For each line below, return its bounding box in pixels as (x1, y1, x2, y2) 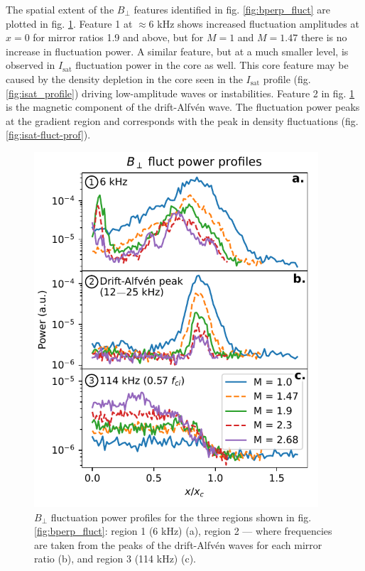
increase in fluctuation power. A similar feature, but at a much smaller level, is (6, 43, 349, 58)
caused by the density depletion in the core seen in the (6, 71, 243, 86)
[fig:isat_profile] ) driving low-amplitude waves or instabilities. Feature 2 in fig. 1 (6, 85, 355, 100)
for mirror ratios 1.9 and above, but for (33, 30, 204, 45)
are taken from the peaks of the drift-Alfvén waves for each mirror (34, 537, 322, 552)
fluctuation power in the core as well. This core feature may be (75, 58, 349, 72)
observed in (6, 58, 55, 72)
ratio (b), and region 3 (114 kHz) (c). (34, 551, 196, 566)
